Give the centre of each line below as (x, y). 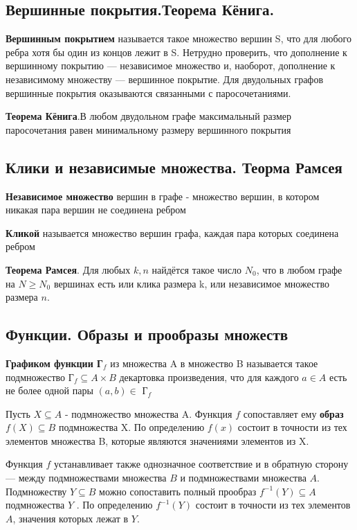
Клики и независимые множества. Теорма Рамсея (174, 167)
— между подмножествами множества (86, 478)
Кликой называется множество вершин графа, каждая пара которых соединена (172, 232)
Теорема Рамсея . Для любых (68, 269)
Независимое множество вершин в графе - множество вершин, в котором (163, 196)
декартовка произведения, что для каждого (209, 377)
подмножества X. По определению (131, 427)
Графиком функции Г (55, 363)
